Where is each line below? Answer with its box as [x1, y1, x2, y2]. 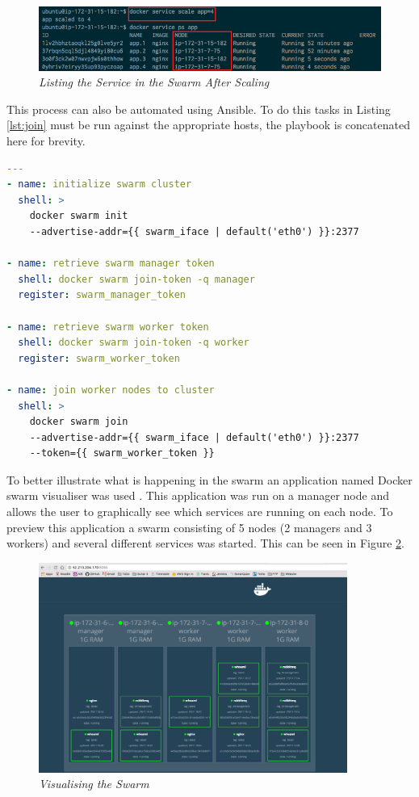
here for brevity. [6, 132, 86, 149]
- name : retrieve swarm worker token [6, 321, 209, 333]
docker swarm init [29, 210, 128, 222]
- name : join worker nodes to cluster [6, 384, 215, 396]
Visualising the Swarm [39, 775, 149, 792]
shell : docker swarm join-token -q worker [18, 337, 249, 349]
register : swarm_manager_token [18, 289, 186, 301]
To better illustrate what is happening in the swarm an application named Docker [6, 471, 413, 488]
